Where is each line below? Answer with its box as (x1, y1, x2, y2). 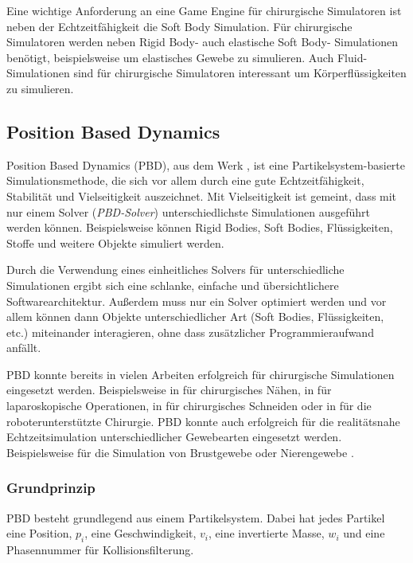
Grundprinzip (6, 478, 95, 498)
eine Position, (6, 525, 72, 541)
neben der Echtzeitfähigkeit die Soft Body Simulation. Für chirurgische (6, 18, 353, 34)
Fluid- (337, 49, 368, 65)
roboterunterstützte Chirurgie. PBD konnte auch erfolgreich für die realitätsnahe (6, 412, 400, 429)
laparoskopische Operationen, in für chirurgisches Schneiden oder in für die (6, 397, 372, 414)
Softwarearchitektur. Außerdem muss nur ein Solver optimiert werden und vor (6, 292, 387, 309)
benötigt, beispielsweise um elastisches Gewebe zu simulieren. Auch (6, 49, 334, 65)
